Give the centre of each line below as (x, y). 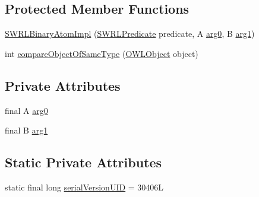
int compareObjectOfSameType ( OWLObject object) (102, 53)
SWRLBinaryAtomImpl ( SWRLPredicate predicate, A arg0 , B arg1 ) (130, 34)
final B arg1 (26, 130)
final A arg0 (26, 110)
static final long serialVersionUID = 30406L (84, 187)
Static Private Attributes (83, 162)
